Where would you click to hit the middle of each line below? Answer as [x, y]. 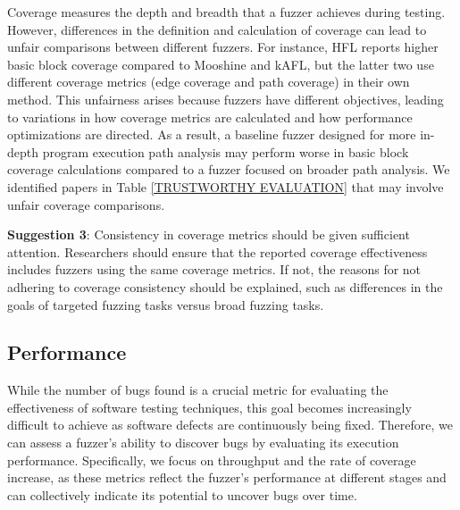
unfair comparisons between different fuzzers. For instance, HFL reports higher [223, 47]
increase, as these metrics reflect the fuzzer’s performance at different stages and [227, 477]
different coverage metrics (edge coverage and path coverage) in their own [209, 82]
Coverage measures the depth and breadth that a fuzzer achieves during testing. [226, 12]
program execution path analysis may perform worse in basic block [226, 151]
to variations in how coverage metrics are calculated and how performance [210, 117]
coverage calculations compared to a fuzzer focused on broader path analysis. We [229, 169]
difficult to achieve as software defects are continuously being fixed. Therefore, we [230, 425]
